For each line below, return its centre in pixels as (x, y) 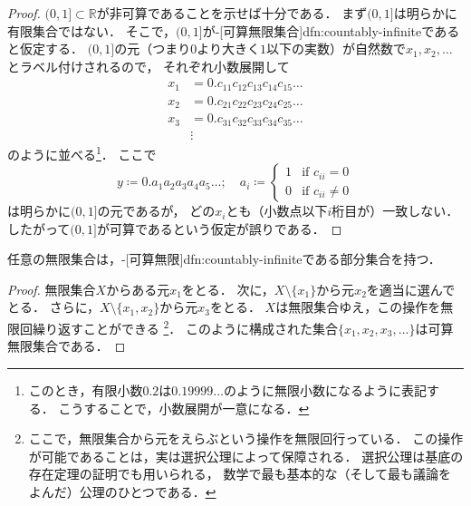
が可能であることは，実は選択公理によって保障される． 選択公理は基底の (246, 456)
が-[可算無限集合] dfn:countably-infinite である (331, 30)
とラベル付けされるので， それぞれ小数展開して (149, 66)
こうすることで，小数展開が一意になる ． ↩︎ (184, 408)
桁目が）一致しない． (395, 211)
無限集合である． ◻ (67, 346)
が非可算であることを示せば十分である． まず (232, 13)
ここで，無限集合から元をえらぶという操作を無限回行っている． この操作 (246, 438)
